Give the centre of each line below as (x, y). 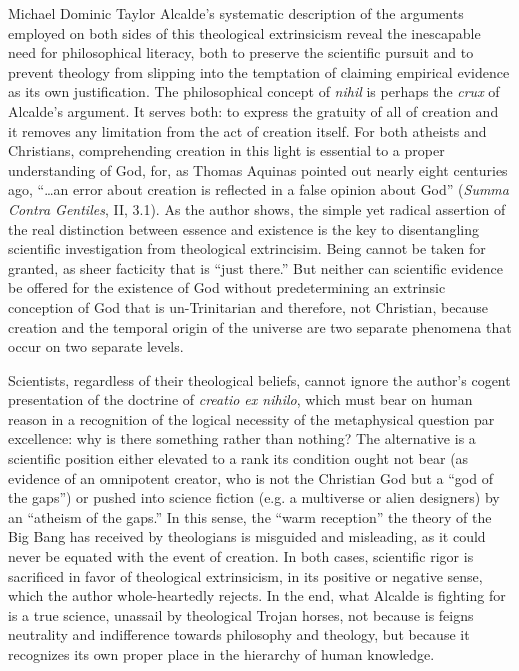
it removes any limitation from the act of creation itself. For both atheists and (247, 130)
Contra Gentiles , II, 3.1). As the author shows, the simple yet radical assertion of (257, 208)
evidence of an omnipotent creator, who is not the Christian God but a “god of (250, 477)
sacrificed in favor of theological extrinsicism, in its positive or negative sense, (245, 575)
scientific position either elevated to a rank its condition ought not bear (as (238, 458)
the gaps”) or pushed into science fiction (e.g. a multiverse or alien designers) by (254, 497)
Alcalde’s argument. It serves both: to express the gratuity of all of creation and (253, 110)
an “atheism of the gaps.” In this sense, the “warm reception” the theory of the (250, 516)
